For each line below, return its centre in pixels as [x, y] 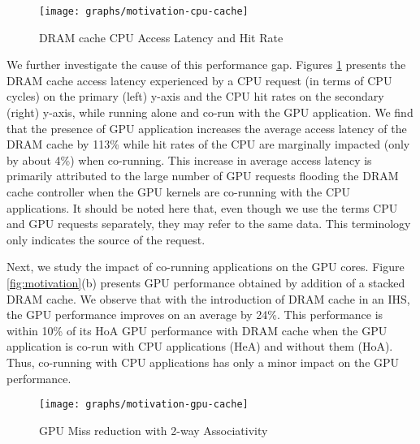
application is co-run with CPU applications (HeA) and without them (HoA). [200, 346]
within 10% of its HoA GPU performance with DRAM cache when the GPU [197, 330]
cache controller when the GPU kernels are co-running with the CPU [179, 192]
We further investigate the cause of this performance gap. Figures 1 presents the [206, 65]
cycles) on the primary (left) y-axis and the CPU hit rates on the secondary [195, 96]
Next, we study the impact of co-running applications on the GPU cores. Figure [206, 267]
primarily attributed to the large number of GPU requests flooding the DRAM [203, 176]
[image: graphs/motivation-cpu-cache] [144, 11]
